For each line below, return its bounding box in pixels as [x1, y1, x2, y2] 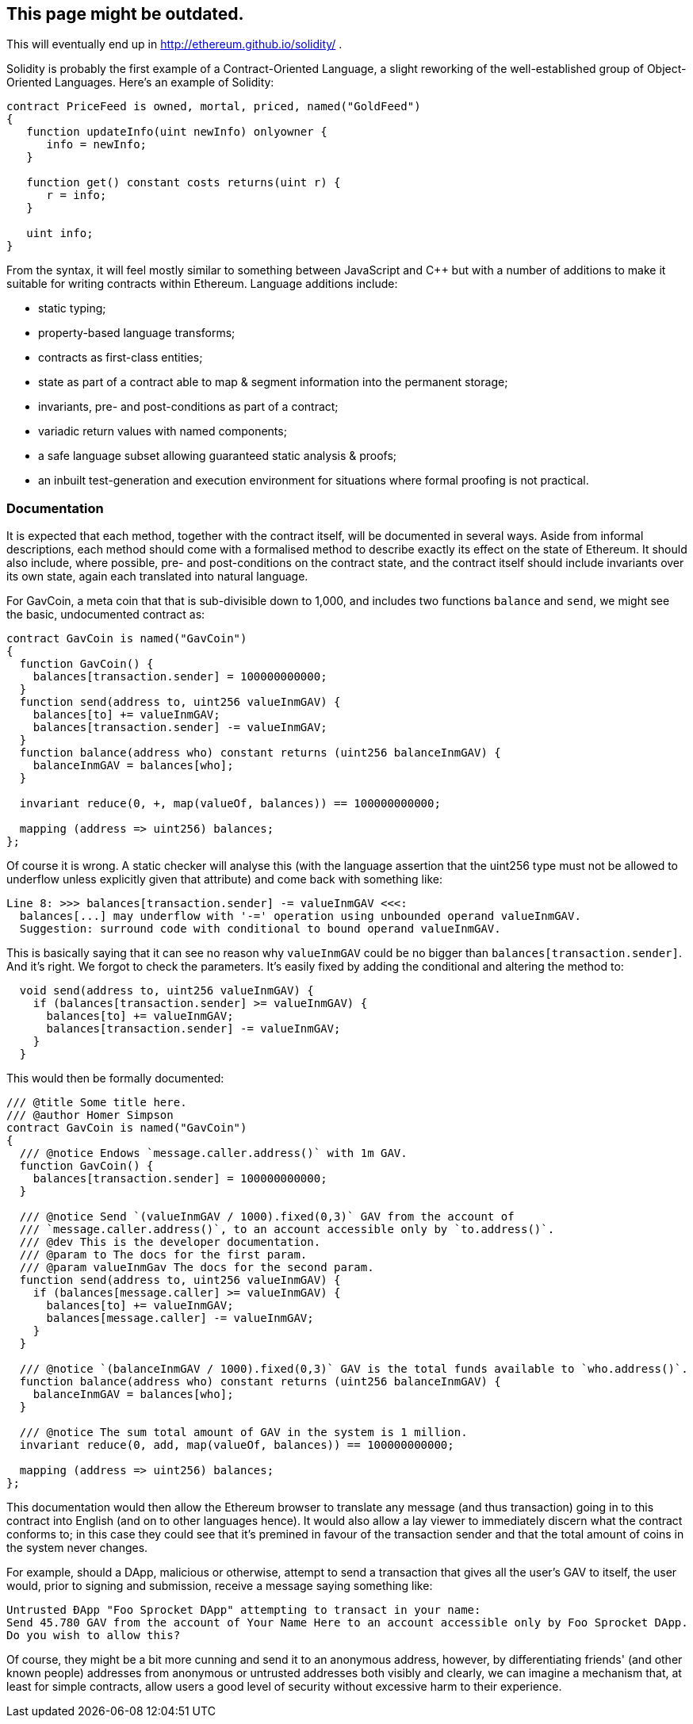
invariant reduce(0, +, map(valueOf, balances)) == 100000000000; [19, 797, 441, 810]
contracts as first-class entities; [38, 351, 203, 365]
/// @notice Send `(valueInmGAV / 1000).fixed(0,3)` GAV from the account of [19, 1210, 515, 1224]
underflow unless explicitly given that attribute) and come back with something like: [6, 872, 442, 887]
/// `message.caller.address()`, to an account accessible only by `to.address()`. [19, 1223, 555, 1236]
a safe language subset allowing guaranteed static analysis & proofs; [38, 449, 397, 463]
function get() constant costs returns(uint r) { [26, 176, 341, 190]
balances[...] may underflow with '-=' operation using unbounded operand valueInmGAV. [19, 910, 581, 923]
